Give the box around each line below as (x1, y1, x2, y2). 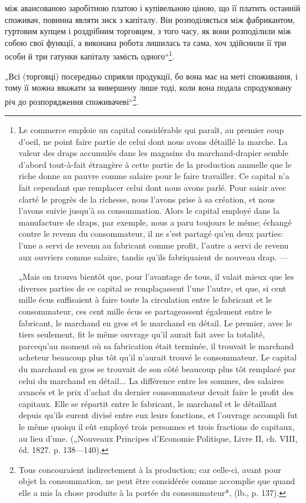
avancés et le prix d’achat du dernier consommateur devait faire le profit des (18, 386, 294, 398)
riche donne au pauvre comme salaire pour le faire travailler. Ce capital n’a (18, 170, 290, 182)
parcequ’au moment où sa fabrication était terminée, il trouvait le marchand (18, 339, 294, 352)
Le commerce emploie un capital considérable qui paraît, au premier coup (18, 124, 284, 136)
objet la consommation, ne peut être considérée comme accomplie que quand (18, 475, 295, 487)
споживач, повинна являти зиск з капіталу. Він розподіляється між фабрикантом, (5, 13, 295, 25)
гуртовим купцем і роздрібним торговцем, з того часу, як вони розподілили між (5, 25, 291, 37)
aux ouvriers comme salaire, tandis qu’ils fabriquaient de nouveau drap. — (18, 250, 288, 263)
